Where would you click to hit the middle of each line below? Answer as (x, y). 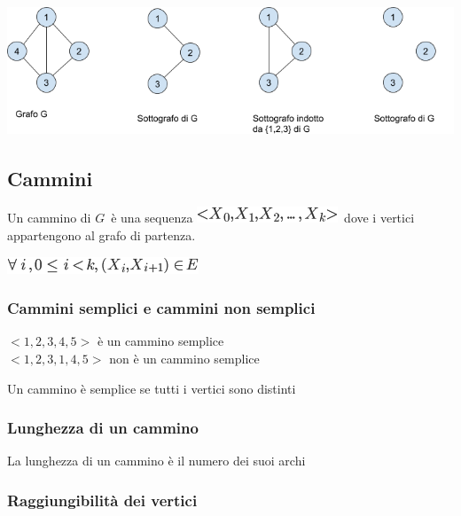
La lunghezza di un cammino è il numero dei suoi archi (156, 461)
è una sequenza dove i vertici (263, 218)
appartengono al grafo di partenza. (102, 235)
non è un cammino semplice (184, 359)
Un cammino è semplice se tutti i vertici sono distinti (152, 388)
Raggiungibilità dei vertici (102, 500)
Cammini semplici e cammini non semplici (161, 308)
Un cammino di (49, 218)
